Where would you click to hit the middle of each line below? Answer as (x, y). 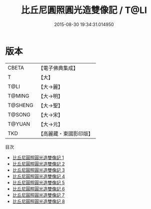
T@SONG (19, 114)
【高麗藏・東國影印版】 (66, 133)
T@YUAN (19, 124)
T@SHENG (20, 105)
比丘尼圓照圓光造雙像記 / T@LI (84, 10)
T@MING (18, 95)
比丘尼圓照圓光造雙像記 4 (38, 176)
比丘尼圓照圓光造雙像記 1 (38, 157)
